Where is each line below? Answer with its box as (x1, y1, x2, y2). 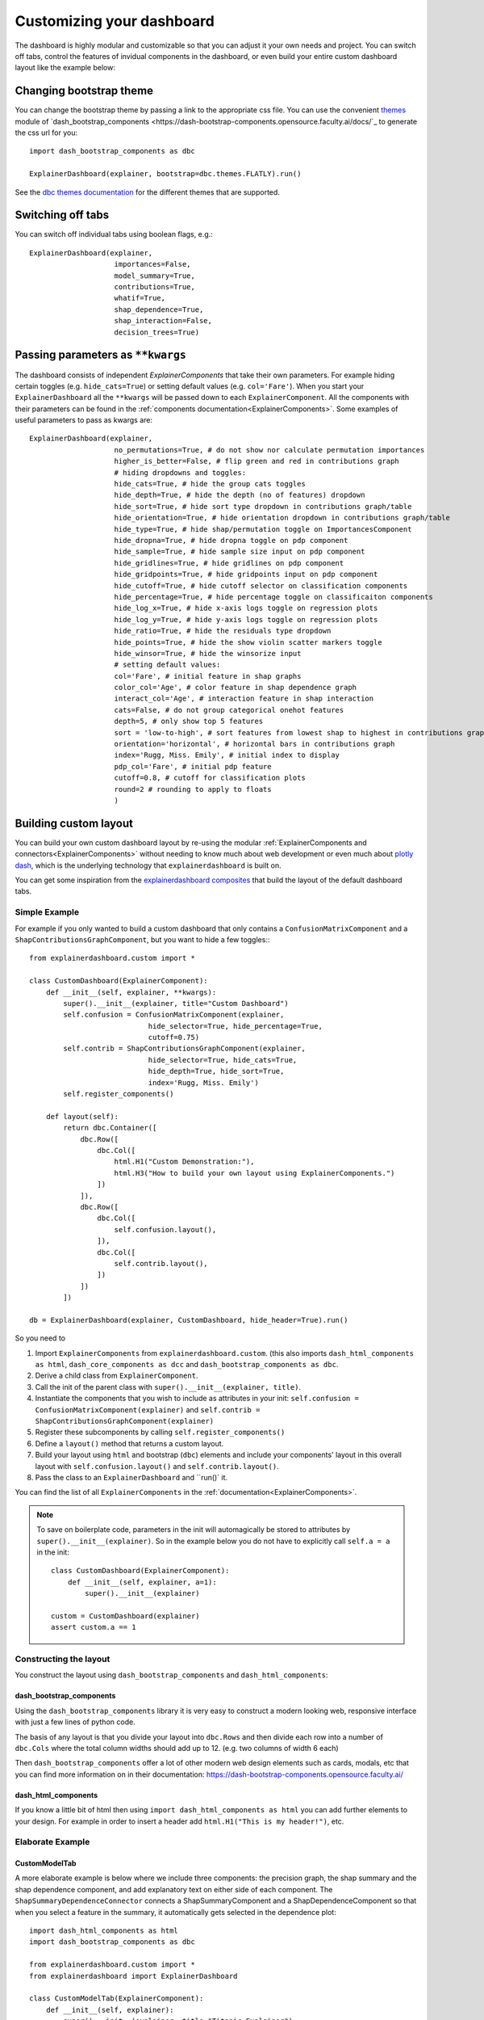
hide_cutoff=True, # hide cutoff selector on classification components (114, 581, 408, 590)
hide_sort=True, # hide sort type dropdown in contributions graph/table (114, 502, 412, 511)
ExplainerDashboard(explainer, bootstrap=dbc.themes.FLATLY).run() (29, 170, 302, 179)
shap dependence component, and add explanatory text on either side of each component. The (15, 1884, 333, 1894)
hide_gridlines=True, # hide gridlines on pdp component (114, 558, 344, 567)
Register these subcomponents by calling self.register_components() (35, 1427, 286, 1437)
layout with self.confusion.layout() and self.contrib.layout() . (35, 1461, 280, 1471)
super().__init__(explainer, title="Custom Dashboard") (63, 999, 290, 1008)
